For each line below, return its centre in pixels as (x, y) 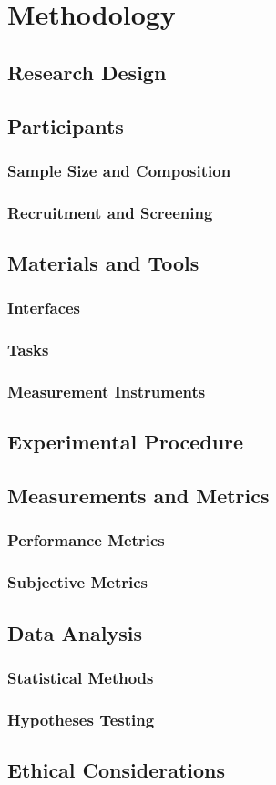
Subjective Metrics (77, 582)
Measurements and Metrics (138, 496)
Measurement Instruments (107, 392)
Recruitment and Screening (110, 212)
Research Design (87, 72)
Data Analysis (75, 632)
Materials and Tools (103, 263)
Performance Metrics (86, 540)
